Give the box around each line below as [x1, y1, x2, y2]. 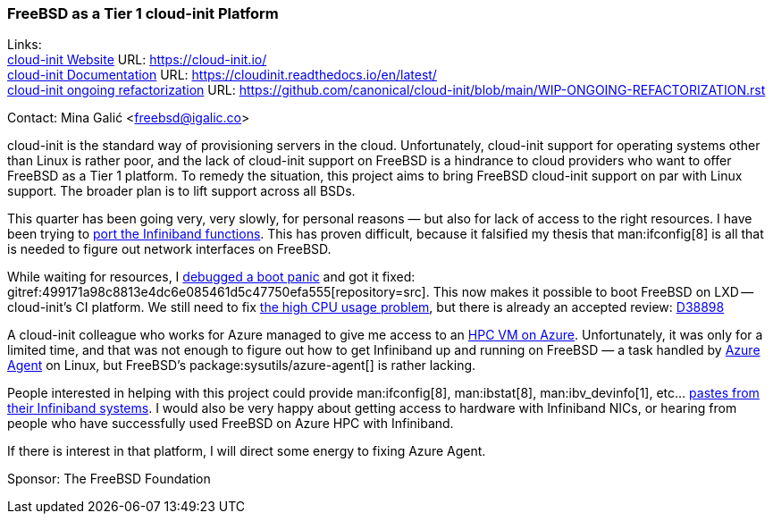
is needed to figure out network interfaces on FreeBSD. [7, 241, 332, 257]
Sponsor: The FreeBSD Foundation [7, 471, 211, 487]
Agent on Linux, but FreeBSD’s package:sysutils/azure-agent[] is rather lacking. [7, 357, 476, 374]
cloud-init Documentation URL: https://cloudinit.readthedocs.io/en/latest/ [7, 67, 437, 83]
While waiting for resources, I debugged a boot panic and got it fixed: [7, 269, 416, 285]
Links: [7, 37, 42, 53]
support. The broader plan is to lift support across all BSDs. [7, 183, 356, 199]
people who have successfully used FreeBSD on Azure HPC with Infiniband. [7, 416, 454, 432]
